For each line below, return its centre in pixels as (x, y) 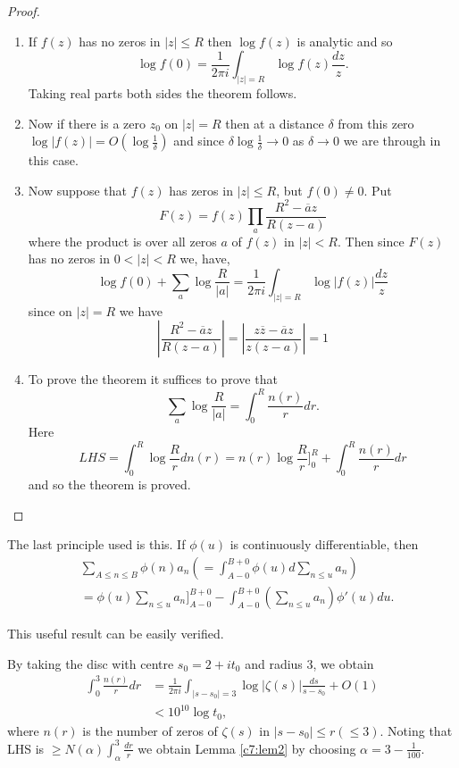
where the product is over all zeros (122, 241)
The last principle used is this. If (96, 544)
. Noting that (416, 730)
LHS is (26, 748)
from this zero (376, 123)
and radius (274, 663)
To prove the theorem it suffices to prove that (153, 379)
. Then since (371, 241)
